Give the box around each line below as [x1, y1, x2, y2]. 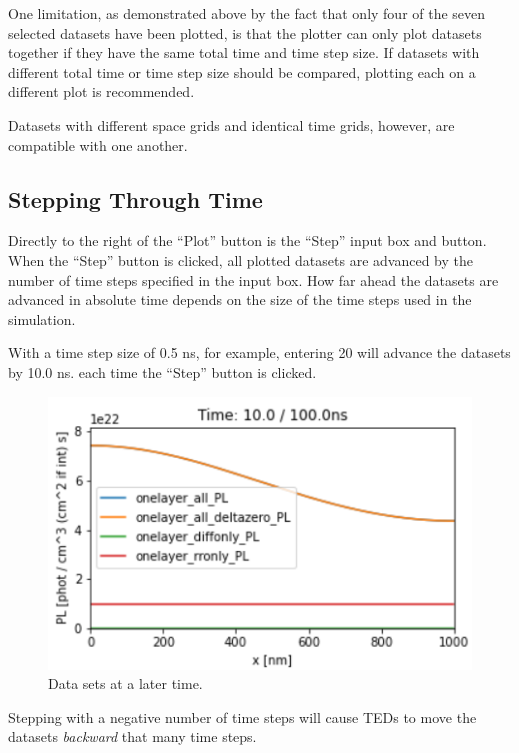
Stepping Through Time [8, 183, 263, 214]
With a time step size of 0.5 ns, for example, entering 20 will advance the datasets [8, 342, 511, 363]
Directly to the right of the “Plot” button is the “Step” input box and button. [8, 230, 487, 251]
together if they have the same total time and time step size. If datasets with [8, 42, 480, 63]
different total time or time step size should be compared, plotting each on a [8, 61, 476, 82]
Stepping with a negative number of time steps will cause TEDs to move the [8, 706, 477, 727]
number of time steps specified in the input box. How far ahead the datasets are [8, 269, 499, 290]
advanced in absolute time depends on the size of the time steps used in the [8, 289, 472, 310]
